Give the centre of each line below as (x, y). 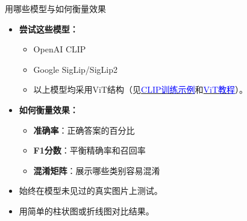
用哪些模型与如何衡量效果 (55, 8)
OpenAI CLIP (60, 49)
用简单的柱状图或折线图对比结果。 (86, 210)
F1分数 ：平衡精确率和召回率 (89, 150)
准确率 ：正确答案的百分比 (84, 130)
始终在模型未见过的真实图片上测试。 (91, 191)
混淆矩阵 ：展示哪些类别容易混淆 (97, 170)
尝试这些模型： (48, 29)
